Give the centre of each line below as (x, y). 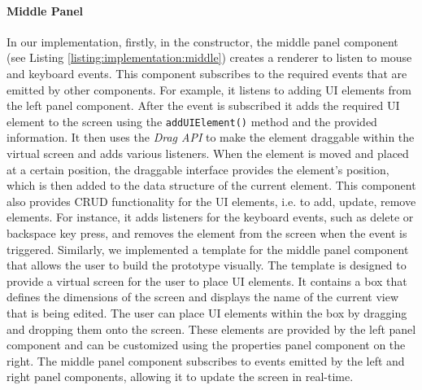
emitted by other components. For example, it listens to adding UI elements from (209, 89)
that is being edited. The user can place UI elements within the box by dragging (207, 312)
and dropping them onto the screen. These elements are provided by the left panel (211, 329)
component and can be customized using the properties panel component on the (206, 345)
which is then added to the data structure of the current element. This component (211, 185)
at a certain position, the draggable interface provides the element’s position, (198, 169)
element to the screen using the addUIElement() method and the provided (192, 121)
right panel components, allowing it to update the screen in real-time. (180, 377)
